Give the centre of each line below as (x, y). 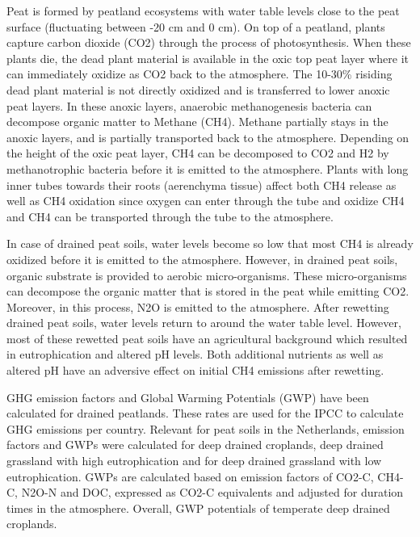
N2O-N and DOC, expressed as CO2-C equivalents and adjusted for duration (212, 492)
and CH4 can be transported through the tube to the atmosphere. (170, 216)
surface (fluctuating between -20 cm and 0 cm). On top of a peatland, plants (196, 26)
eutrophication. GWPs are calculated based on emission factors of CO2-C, (190, 476)
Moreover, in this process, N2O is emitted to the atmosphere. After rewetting (198, 306)
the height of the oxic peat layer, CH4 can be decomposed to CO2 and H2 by (198, 153)
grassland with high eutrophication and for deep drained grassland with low (194, 461)
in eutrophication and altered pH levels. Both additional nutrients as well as (195, 354)
